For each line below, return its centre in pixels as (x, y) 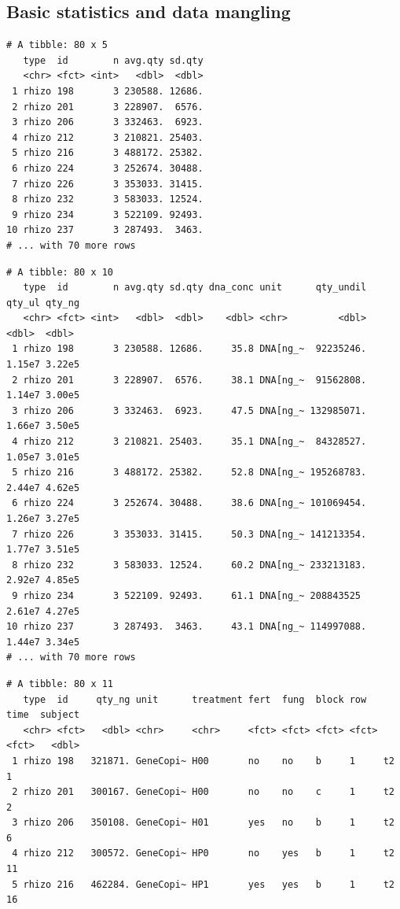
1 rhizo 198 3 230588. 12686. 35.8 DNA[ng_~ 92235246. (189, 349)
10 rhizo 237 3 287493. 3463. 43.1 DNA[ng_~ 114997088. (187, 627)
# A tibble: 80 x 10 (60, 272)
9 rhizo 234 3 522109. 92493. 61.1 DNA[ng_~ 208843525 (187, 595)
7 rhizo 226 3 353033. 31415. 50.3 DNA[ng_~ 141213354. (189, 534)
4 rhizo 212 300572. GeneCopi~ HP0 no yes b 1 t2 (203, 854)
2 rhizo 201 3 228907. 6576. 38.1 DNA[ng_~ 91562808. (189, 380)
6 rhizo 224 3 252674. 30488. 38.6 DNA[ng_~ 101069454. (189, 503)
